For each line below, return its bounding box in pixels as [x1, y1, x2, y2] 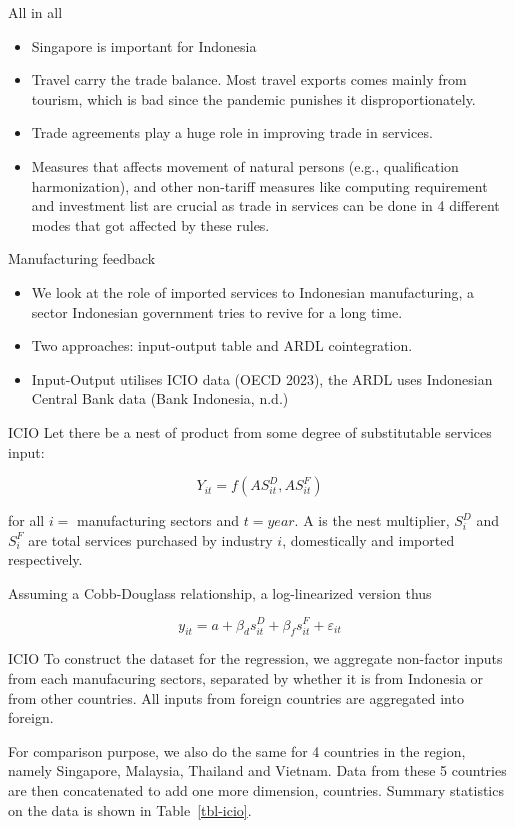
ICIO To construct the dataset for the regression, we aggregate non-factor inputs [8, 648, 503, 669]
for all [8, 510, 45, 531]
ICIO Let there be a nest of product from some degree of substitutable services [8, 421, 492, 442]
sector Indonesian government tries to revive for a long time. [31, 301, 403, 322]
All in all [8, 2, 63, 22]
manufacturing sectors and [77, 510, 240, 531]
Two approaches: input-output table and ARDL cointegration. [31, 335, 413, 356]
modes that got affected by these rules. [31, 214, 270, 235]
